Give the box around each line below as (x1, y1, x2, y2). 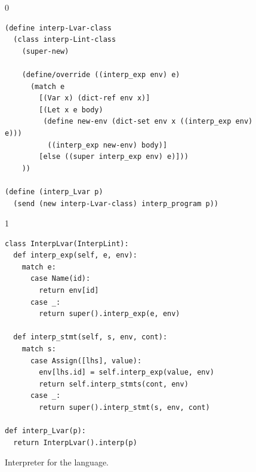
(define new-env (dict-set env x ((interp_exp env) (43, 117, 253, 126)
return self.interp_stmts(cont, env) (39, 379, 189, 388)
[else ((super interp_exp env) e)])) (39, 152, 189, 161)
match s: (21, 345, 56, 354)
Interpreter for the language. (5, 456, 109, 468)
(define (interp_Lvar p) (5, 187, 103, 196)
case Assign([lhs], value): (30, 356, 142, 365)
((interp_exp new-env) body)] (47, 140, 168, 149)
